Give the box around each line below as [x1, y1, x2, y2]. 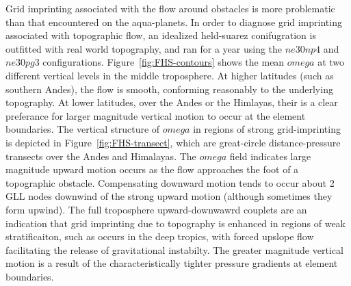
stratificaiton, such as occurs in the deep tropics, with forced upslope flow [5, 229, 314, 244]
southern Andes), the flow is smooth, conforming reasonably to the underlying [5, 81, 333, 96]
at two [317, 55, 345, 69]
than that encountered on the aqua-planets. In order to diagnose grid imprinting [5, 14, 342, 29]
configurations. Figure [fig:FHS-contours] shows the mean [42, 55, 285, 69]
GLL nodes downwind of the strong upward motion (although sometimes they [5, 189, 333, 203]
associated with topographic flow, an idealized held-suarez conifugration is [5, 28, 316, 42]
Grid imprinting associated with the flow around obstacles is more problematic [5, 1, 335, 15]
